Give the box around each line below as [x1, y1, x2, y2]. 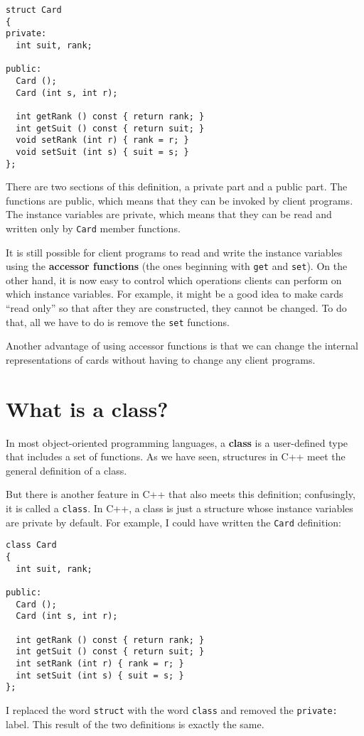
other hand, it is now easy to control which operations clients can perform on [6, 272, 342, 287]
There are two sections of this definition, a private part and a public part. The [6, 179, 348, 194]
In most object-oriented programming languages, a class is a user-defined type [6, 435, 348, 450]
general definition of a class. [6, 462, 127, 477]
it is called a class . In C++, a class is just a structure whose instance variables [6, 501, 353, 515]
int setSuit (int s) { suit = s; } [16, 670, 184, 681]
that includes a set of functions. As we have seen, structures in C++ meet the [6, 449, 346, 464]
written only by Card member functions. [6, 220, 181, 235]
